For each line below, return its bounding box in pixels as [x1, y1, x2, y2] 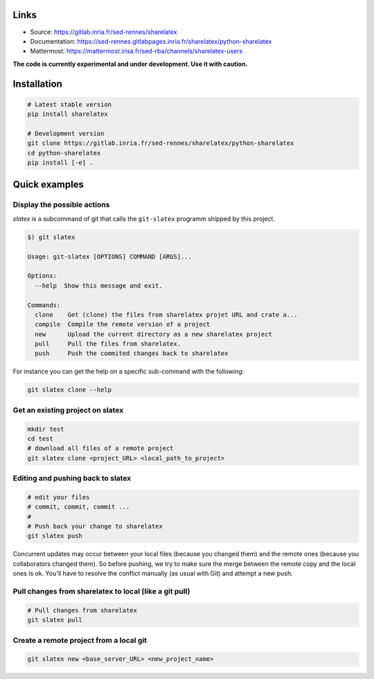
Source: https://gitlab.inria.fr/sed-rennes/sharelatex [30, 28, 177, 36]
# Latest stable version [27, 101, 112, 108]
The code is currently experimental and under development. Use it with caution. [12, 60, 248, 68]
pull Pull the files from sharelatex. [35, 340, 181, 348]
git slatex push [27, 532, 83, 540]
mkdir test [27, 425, 64, 433]
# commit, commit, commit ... [27, 503, 130, 511]
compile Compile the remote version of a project [35, 320, 211, 329]
